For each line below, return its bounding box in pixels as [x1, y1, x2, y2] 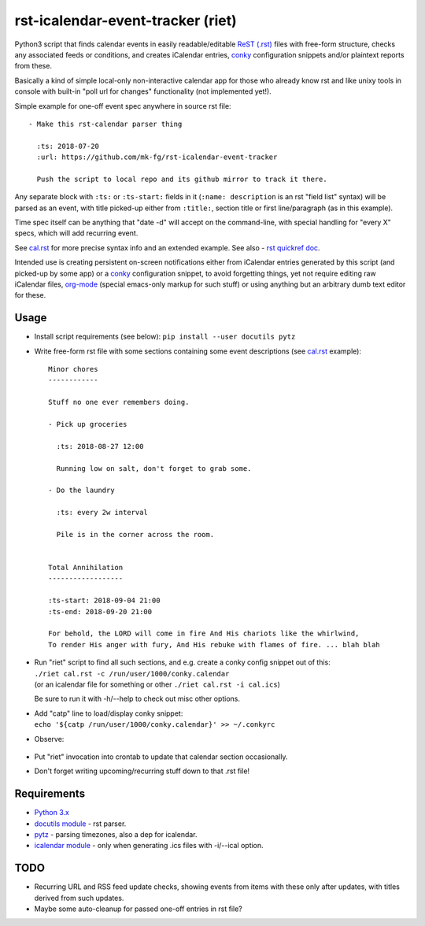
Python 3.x [34, 808, 70, 817]
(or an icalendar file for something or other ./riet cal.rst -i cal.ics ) [34, 680, 281, 689]
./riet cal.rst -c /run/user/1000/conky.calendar [34, 669, 230, 678]
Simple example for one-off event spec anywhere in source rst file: [14, 101, 231, 110]
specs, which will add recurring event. [14, 228, 139, 238]
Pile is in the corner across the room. [56, 530, 215, 539]
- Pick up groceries [48, 420, 128, 428]
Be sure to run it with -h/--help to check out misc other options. [34, 694, 240, 704]
